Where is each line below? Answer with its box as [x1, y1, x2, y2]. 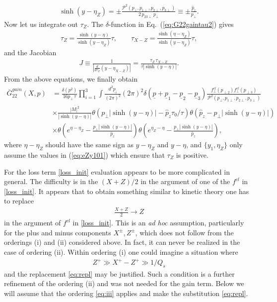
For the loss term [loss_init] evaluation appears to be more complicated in [4, 166, 230, 177]
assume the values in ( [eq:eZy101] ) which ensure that [4, 150, 165, 160]
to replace [4, 196, 34, 206]
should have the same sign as [45, 139, 134, 150]
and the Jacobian [4, 47, 57, 57]
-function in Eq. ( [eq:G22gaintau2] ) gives [108, 18, 234, 29]
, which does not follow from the [135, 227, 234, 237]
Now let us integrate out [4, 18, 78, 29]
